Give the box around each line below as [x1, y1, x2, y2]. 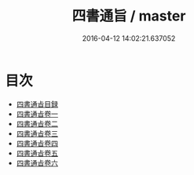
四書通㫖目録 [16, 99, 58, 108]
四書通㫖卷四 [16, 138, 58, 148]
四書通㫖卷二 [16, 118, 58, 128]
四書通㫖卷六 [16, 158, 58, 167]
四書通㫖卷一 [16, 109, 58, 118]
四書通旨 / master [71, 7, 186, 25]
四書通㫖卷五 [16, 148, 58, 158]
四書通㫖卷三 [16, 129, 58, 138]
